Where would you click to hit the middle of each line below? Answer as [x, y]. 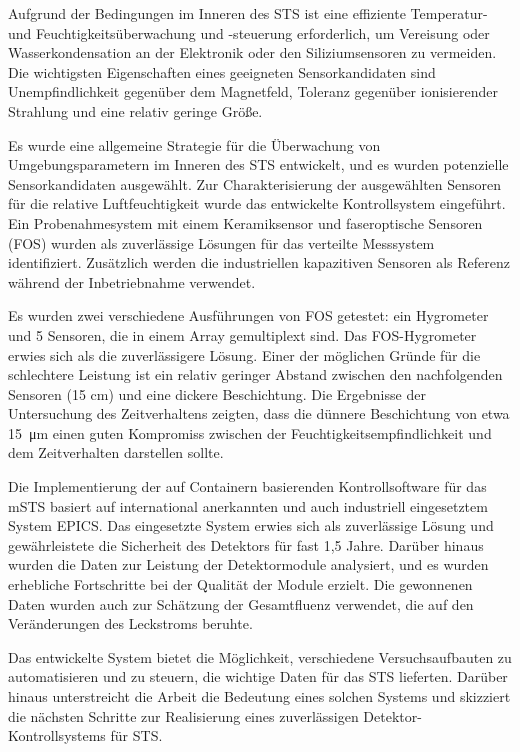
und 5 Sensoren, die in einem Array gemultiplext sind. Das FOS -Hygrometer [242, 334]
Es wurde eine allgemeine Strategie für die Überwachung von [194, 144]
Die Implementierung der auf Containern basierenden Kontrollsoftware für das [247, 486]
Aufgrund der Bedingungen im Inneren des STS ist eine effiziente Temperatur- [248, 13]
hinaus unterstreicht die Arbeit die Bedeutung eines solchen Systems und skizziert [259, 696]
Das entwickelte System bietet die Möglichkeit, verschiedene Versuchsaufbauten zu [260, 656]
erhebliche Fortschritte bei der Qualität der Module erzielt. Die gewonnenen [240, 584]
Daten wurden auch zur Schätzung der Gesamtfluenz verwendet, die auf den [241, 603]
